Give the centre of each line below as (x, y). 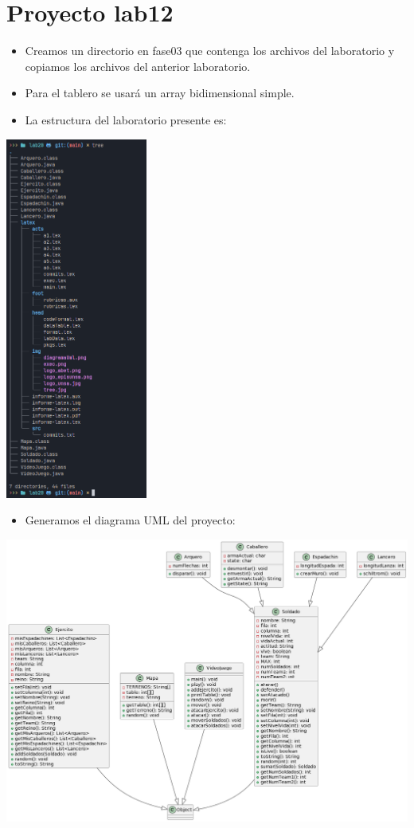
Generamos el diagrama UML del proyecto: (130, 520)
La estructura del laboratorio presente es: (126, 119)
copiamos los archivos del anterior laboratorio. (138, 66)
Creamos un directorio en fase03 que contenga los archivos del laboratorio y (210, 51)
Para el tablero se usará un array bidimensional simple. (160, 93)
